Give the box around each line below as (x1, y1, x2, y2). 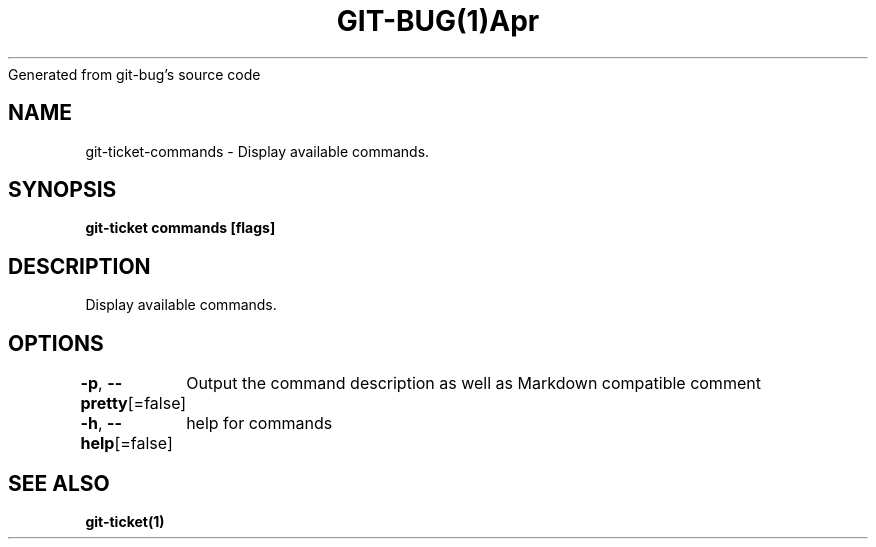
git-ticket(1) (85, 512, 165, 530)
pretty (80, 393, 128, 414)
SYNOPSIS (8, 177, 117, 203)
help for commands (186, 413, 333, 434)
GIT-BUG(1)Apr (336, 4, 540, 38)
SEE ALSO (8, 470, 110, 496)
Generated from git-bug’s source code (8, 65, 261, 83)
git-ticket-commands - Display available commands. (85, 142, 430, 160)
